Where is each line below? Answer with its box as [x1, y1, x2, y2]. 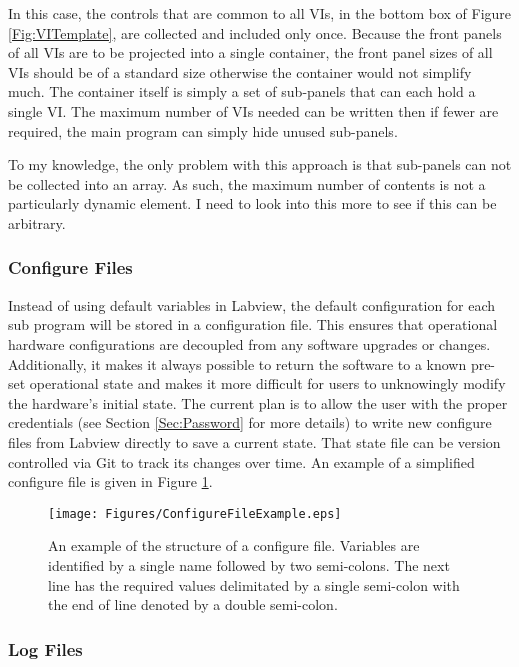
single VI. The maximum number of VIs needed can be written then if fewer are [8, 100, 499, 121]
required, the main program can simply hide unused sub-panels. [8, 120, 398, 141]
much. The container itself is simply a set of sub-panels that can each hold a [8, 81, 476, 102]
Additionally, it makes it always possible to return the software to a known [8, 353, 467, 374]
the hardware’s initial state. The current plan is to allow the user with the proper [8, 392, 508, 413]
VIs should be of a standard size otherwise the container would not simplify [8, 61, 472, 82]
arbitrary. [8, 212, 66, 233]
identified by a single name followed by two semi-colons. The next [48, 554, 450, 575]
